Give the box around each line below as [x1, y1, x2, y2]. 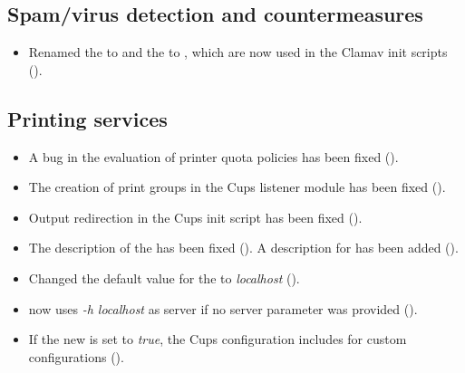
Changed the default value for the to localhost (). [28, 268, 300, 287]
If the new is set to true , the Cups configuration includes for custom [28, 330, 407, 349]
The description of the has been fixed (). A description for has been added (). [28, 238, 459, 257]
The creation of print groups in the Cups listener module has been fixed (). [28, 177, 446, 196]
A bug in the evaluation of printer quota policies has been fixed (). [28, 147, 399, 166]
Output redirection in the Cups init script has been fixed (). [28, 207, 363, 226]
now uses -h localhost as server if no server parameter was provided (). [28, 299, 418, 318]
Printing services [7, 104, 168, 132]
